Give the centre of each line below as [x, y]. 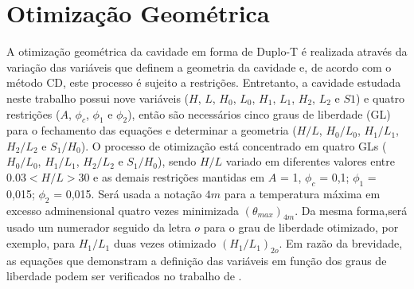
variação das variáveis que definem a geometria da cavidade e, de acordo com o [199, 66]
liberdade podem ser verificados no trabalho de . [124, 276]
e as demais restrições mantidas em [179, 177]
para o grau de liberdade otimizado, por [301, 227]
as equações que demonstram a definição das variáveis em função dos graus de [197, 260]
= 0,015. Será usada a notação [128, 193]
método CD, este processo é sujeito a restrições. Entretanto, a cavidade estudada [204, 82]
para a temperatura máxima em [302, 193]
